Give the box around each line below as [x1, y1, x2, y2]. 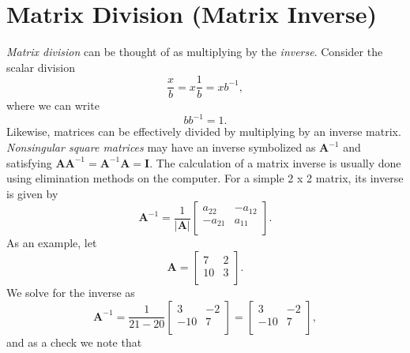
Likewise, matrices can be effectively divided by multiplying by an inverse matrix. [6, 123, 401, 140]
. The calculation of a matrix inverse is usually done [149, 154, 401, 171]
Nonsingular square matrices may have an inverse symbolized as [6, 139, 316, 156]
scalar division [6, 58, 75, 75]
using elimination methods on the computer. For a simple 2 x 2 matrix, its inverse [6, 170, 404, 186]
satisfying [6, 154, 52, 171]
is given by [6, 185, 58, 201]
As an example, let [6, 235, 97, 251]
